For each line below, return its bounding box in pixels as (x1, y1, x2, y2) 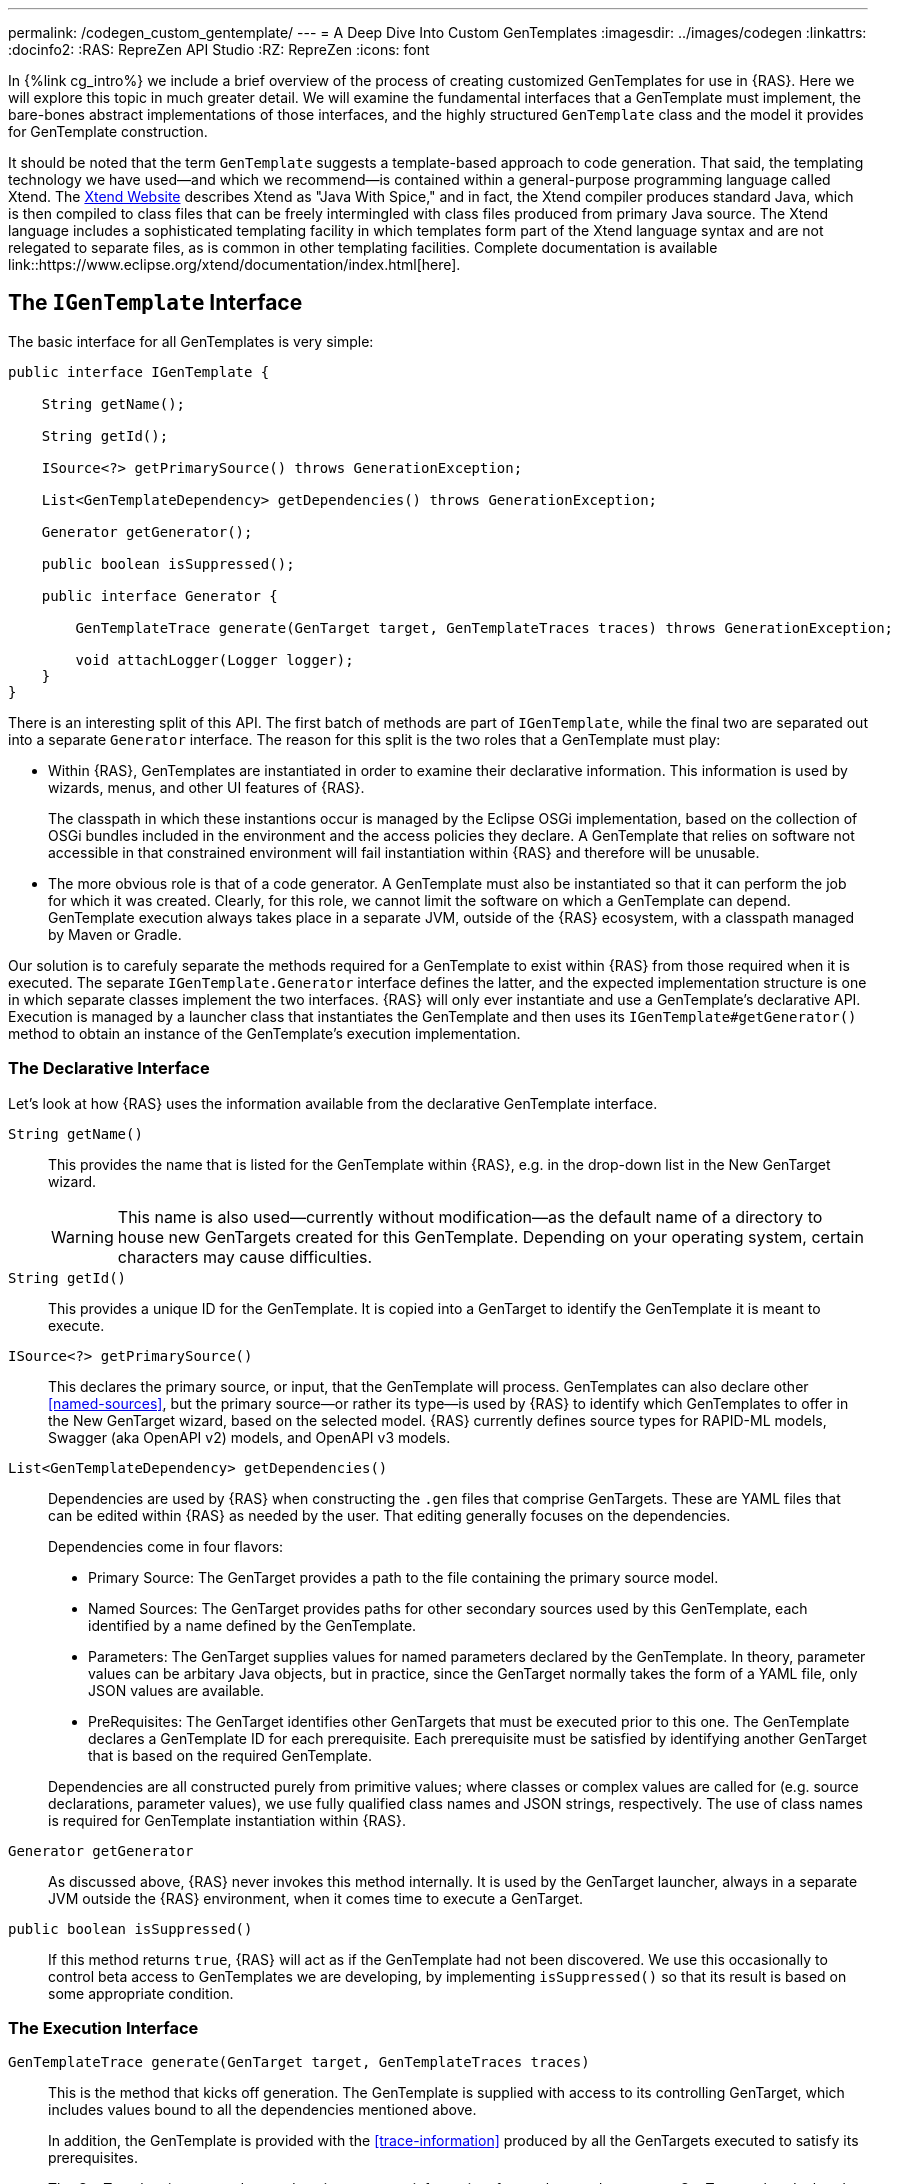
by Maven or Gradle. (48, 925, 182, 943)
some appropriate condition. (48, 1984, 234, 2002)
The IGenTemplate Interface (8, 290, 303, 316)
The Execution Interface (8, 2017, 199, 2038)
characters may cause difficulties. (117, 1246, 373, 1267)
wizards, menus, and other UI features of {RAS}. (48, 778, 365, 796)
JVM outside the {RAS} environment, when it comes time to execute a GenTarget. (48, 1889, 584, 1907)
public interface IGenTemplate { (8, 363, 270, 380)
